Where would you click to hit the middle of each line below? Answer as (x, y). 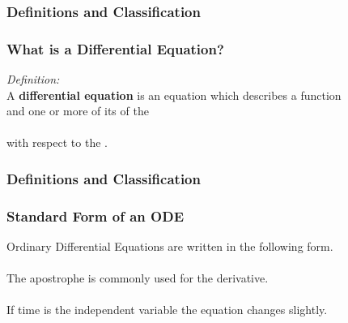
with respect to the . (57, 142)
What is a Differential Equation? (115, 48)
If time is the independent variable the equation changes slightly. (167, 310)
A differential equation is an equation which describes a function (174, 95)
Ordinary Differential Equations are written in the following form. (170, 246)
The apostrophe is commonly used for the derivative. (138, 278)
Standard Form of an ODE (95, 215)
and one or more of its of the (78, 111)
